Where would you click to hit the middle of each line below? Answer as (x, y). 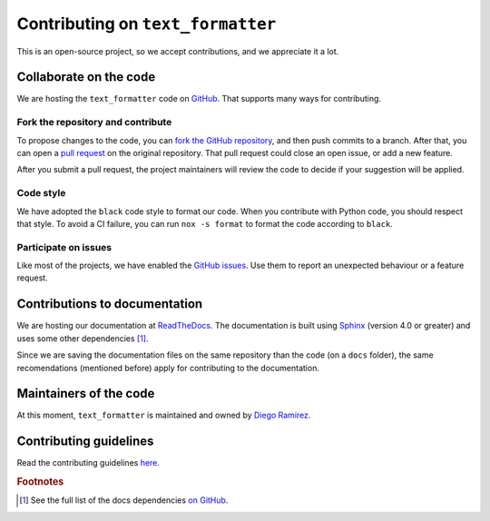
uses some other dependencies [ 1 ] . (83, 338)
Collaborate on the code (86, 77)
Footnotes (40, 482)
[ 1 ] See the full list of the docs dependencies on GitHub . (124, 500)
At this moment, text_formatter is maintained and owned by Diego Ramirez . (164, 415)
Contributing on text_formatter (147, 24)
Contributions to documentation (110, 304)
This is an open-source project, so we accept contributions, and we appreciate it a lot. (178, 51)
